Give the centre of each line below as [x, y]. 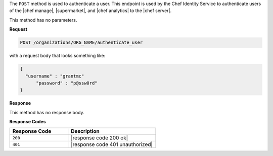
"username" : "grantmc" [55, 76]
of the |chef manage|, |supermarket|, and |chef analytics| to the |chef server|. [90, 11]
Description [85, 131]
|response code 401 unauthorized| [112, 144]
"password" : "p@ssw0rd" [67, 83]
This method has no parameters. [43, 20]
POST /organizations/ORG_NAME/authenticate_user [81, 43]
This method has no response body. [47, 112]
